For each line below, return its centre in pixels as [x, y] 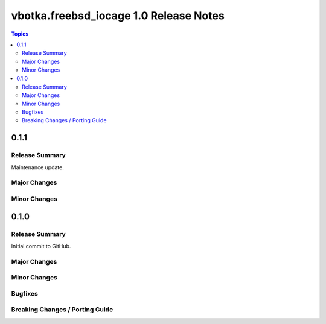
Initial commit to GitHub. [41, 246]
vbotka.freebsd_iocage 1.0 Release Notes [118, 16]
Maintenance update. [38, 167]
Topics [20, 34]
